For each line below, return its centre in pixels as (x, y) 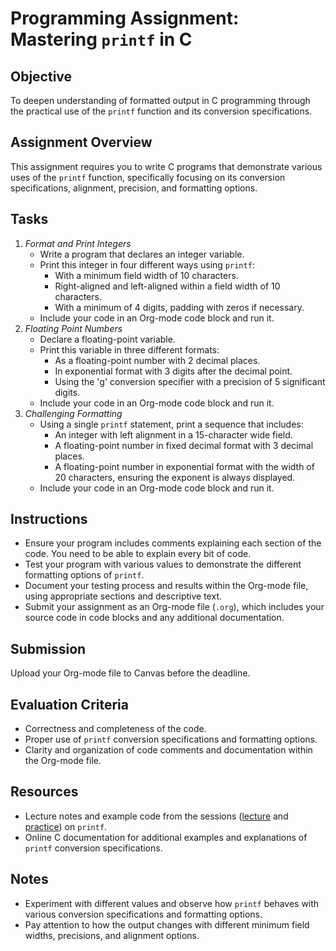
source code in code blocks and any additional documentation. (154, 618)
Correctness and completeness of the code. (115, 729)
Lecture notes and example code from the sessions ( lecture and (156, 816)
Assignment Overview (81, 142)
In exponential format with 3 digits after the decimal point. (173, 371)
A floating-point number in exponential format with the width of (184, 466)
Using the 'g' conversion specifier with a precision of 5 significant (190, 381)
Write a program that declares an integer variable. (142, 254)
